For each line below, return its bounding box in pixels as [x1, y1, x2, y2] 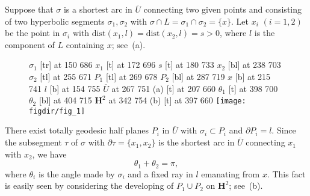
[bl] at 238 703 [228, 58, 281, 71]
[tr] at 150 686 [40, 58, 93, 71]
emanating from [201, 167, 260, 180]
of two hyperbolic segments [5, 14, 105, 27]
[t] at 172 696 [106, 58, 156, 71]
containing [66, 38, 105, 51]
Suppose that [5, 3, 54, 15]
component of [5, 38, 55, 51]
